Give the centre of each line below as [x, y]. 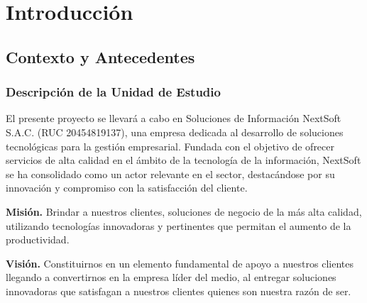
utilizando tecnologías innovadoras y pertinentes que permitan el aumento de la [179, 225]
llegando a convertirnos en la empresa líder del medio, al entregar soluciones [171, 277]
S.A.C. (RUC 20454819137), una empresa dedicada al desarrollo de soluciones [175, 132]
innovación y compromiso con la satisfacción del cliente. [127, 188]
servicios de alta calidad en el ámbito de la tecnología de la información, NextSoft [183, 160]
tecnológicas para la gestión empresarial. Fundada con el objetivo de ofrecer [170, 146]
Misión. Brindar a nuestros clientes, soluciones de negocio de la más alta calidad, [184, 211]
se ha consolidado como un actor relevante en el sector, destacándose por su [170, 173]
